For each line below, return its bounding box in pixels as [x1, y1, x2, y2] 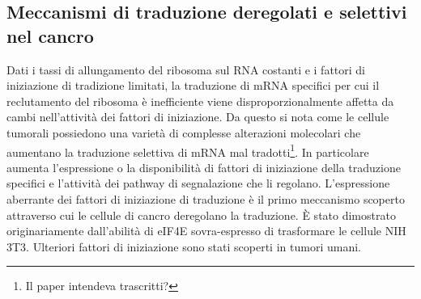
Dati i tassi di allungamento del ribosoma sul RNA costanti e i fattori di [6, 61, 366, 78]
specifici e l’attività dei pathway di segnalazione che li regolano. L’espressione [6, 175, 390, 192]
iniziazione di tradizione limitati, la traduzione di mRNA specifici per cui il [6, 77, 380, 94]
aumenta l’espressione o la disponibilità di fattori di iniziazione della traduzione [6, 158, 401, 175]
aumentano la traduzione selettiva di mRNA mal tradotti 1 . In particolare [6, 141, 369, 160]
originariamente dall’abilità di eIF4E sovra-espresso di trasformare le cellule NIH [6, 222, 406, 239]
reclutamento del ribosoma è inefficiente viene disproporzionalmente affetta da [6, 92, 394, 109]
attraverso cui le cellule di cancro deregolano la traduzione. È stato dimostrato [6, 206, 396, 223]
